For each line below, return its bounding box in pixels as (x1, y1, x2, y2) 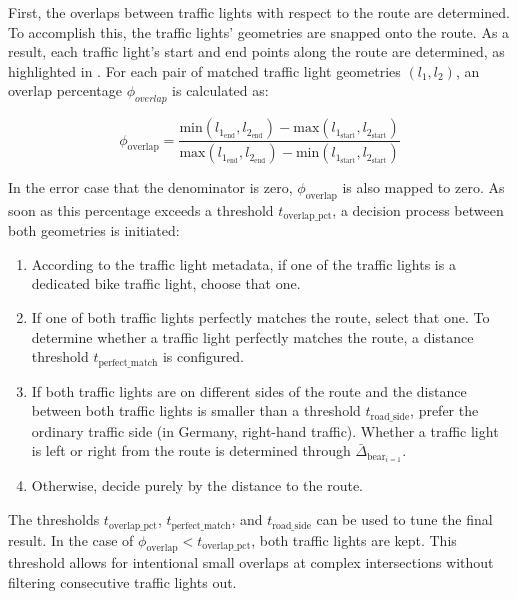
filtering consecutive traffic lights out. (8, 571, 237, 592)
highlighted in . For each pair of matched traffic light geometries (8, 60, 401, 81)
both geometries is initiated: (8, 220, 180, 241)
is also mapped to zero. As (342, 177, 505, 198)
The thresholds (8, 509, 100, 530)
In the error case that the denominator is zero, (8, 177, 293, 198)
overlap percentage (8, 80, 123, 101)
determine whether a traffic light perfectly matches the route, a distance (31, 326, 474, 347)
